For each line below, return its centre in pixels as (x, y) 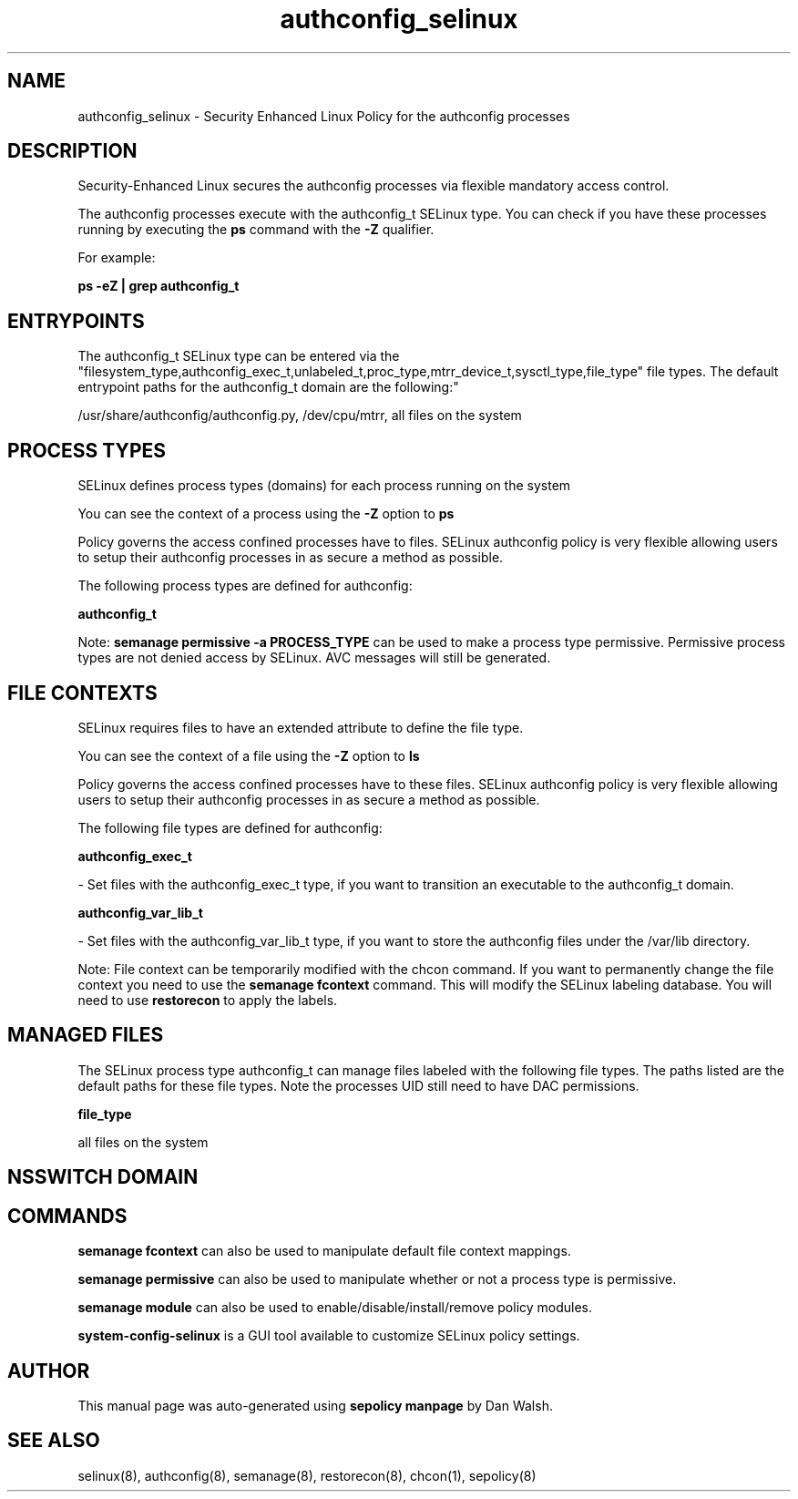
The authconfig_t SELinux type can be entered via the (239, 356)
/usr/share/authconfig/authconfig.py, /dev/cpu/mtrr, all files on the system (300, 416)
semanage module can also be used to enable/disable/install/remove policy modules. (335, 1308)
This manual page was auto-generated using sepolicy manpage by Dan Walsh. (315, 1405)
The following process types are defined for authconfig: (245, 586)
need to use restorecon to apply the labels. (208, 1000)
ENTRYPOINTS (76, 321)
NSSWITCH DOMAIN (103, 1177)
